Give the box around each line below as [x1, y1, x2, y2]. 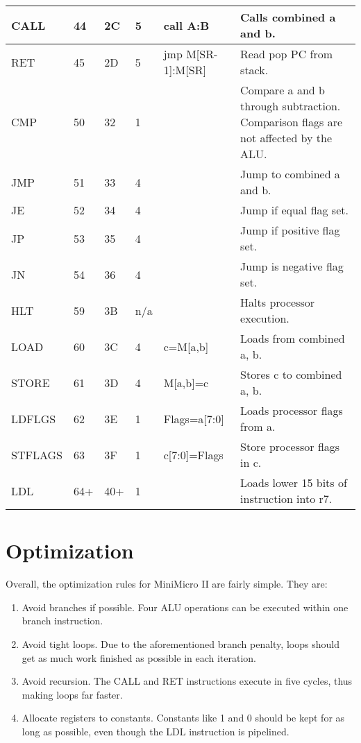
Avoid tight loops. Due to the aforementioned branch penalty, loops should [22, 636, 339, 651]
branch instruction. [22, 613, 103, 628]
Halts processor [240, 294, 315, 310]
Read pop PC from [240, 46, 333, 62]
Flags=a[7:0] [163, 410, 224, 427]
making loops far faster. [22, 687, 123, 701]
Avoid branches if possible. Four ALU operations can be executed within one [22, 599, 349, 614]
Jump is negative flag [240, 258, 344, 274]
